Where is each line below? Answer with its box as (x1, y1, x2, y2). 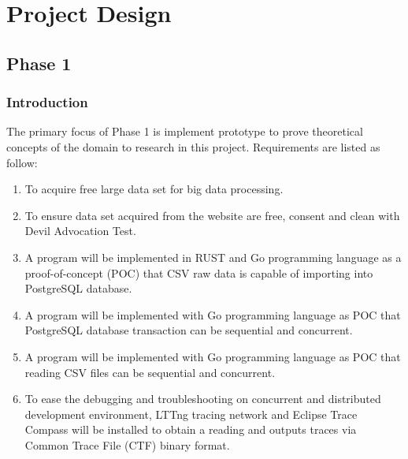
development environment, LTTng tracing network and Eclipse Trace (24, 405, 358, 422)
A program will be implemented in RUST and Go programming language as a (24, 248, 402, 265)
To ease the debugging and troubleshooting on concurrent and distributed (24, 390, 381, 407)
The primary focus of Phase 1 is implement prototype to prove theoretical (6, 123, 363, 140)
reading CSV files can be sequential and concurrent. (24, 364, 276, 380)
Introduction (6, 92, 88, 112)
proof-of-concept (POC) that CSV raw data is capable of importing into (24, 264, 373, 281)
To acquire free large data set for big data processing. (24, 181, 284, 197)
